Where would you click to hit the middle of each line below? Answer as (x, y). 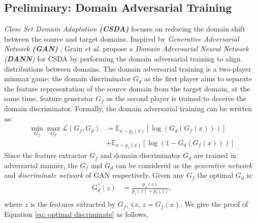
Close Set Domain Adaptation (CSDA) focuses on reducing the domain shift (125, 29)
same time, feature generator (49, 98)
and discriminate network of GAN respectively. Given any (94, 175)
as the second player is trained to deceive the (176, 98)
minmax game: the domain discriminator (68, 78)
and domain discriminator (140, 155)
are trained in (215, 155)
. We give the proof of (214, 204)
